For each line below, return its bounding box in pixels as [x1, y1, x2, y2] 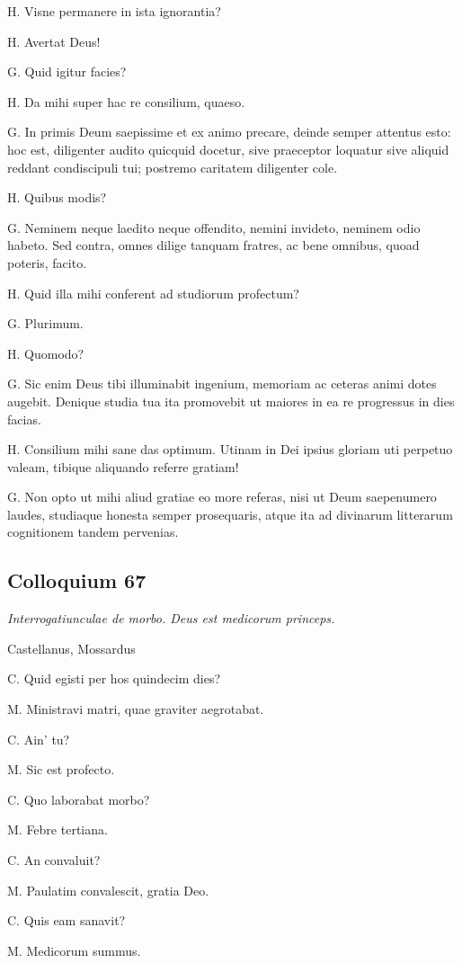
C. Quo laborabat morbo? [7, 789, 150, 808]
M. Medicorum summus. [7, 941, 141, 959]
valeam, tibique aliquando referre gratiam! [7, 457, 239, 476]
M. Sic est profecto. [7, 760, 115, 779]
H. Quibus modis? [7, 188, 107, 207]
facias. [7, 409, 41, 428]
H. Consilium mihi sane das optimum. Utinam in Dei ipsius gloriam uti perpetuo [7, 440, 453, 459]
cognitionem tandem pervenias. [7, 522, 179, 541]
